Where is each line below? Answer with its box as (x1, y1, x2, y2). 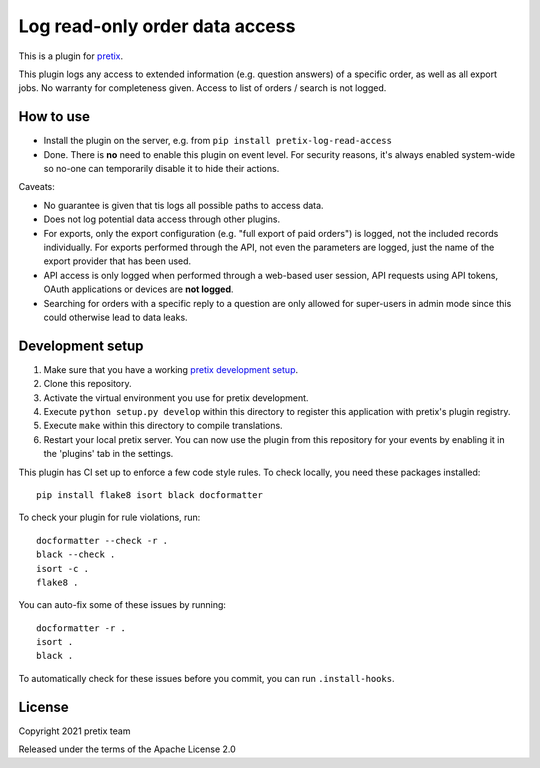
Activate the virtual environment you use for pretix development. (43, 391, 309, 404)
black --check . (36, 549, 116, 560)
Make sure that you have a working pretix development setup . (43, 363, 299, 375)
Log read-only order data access (18, 15, 296, 37)
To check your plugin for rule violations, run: (18, 511, 201, 524)
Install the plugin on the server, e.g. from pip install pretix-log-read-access (43, 135, 392, 147)
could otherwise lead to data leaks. (43, 311, 189, 323)
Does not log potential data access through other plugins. (43, 213, 281, 225)
